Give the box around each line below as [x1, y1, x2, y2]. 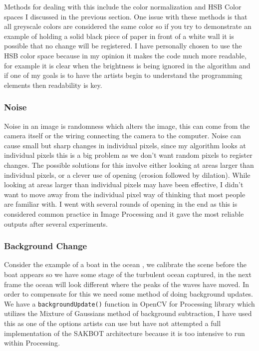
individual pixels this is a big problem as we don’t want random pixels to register [4, 150, 253, 160]
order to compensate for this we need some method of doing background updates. [4, 289, 254, 299]
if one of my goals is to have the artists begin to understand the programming [4, 70, 243, 80]
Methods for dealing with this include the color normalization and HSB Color [4, 1, 242, 11]
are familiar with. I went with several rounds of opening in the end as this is [4, 199, 238, 209]
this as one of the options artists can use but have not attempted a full [4, 318, 221, 328]
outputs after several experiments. [4, 218, 108, 229]
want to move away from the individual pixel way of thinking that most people [4, 189, 246, 199]
